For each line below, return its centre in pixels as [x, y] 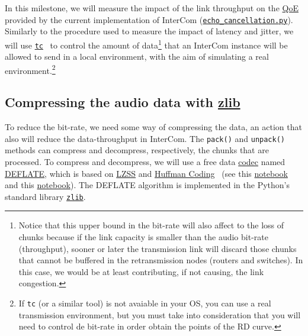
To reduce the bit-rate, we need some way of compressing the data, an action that [153, 127]
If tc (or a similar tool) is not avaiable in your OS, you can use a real [145, 303]
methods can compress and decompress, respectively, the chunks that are [137, 150]
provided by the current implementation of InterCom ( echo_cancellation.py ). [149, 19]
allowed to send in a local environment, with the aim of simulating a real [137, 56]
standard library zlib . [45, 196]
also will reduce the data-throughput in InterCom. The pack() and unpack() [145, 138]
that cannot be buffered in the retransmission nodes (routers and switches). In [161, 260]
